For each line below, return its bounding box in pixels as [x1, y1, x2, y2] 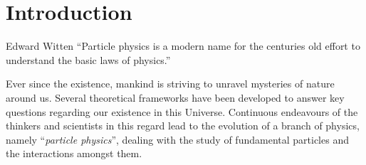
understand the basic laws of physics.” [6, 52, 171, 67]
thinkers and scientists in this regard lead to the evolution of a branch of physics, [6, 118, 360, 133]
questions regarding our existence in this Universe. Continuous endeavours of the [6, 104, 358, 119]
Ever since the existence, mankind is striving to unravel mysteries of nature [6, 76, 335, 91]
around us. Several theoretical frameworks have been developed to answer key [6, 90, 345, 105]
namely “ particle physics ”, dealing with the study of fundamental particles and [6, 132, 349, 147]
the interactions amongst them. [6, 146, 142, 161]
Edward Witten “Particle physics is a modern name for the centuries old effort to [6, 38, 360, 53]
